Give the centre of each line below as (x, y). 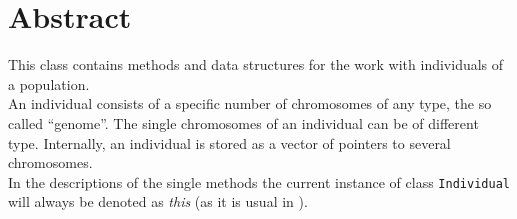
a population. (49, 83)
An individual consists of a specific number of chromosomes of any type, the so (250, 103)
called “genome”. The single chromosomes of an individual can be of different (243, 122)
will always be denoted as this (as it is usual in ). (158, 201)
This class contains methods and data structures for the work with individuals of (256, 64)
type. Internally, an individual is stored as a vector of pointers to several (229, 142)
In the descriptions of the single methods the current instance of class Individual (259, 181)
